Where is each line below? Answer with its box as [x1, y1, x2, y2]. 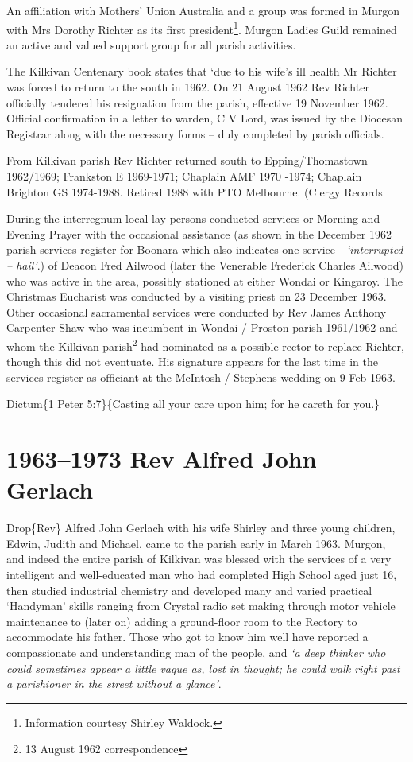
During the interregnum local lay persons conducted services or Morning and [6, 210, 380, 227]
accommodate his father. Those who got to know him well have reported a [6, 628, 369, 645]
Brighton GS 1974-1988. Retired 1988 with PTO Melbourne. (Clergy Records [6, 183, 383, 200]
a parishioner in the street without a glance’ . [6, 675, 222, 692]
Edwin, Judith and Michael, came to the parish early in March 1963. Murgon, [6, 535, 386, 551]
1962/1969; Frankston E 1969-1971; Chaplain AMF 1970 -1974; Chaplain [6, 168, 362, 184]
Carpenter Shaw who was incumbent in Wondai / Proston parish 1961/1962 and [6, 319, 398, 336]
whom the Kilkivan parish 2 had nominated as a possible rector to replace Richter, [6, 335, 404, 354]
